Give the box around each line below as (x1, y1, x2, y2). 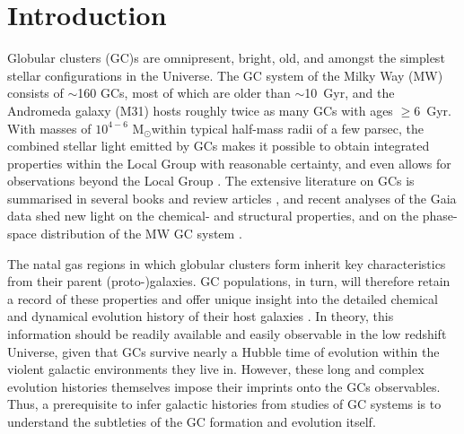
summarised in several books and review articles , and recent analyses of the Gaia (7, 188, 457, 207)
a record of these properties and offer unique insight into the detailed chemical (7, 289, 438, 308)
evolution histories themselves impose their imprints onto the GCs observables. (7, 377, 441, 395)
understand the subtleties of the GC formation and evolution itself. (7, 412, 376, 430)
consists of (7, 83, 64, 102)
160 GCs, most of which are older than (77, 83, 291, 102)
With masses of (7, 118, 92, 137)
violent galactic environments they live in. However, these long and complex (7, 360, 425, 378)
